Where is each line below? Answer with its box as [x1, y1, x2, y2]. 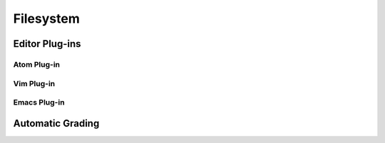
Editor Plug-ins [13, 38, 81, 50]
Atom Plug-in [13, 59, 61, 69]
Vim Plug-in [13, 78, 56, 88]
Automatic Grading [13, 117, 100, 129]
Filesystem [13, 11, 80, 26]
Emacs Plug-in [13, 97, 65, 107]
